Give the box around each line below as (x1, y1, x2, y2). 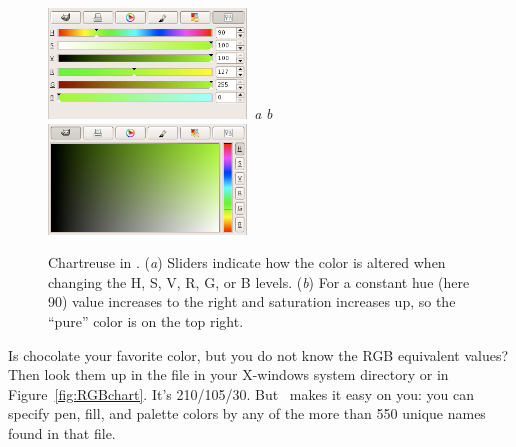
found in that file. (8, 423, 116, 444)
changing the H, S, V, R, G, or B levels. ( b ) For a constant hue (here (48, 271, 470, 292)
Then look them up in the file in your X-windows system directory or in (8, 364, 449, 385)
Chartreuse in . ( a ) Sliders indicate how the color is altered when (48, 252, 446, 273)
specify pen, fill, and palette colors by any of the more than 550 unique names (8, 403, 486, 424)
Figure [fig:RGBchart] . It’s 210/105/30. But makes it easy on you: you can (8, 383, 474, 404)
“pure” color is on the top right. (48, 311, 244, 332)
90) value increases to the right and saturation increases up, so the (48, 291, 456, 312)
